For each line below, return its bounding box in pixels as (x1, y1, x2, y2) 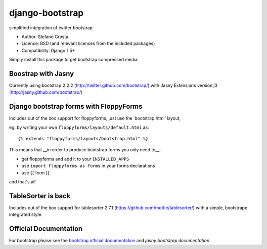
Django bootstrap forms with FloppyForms (9, 102, 143, 111)
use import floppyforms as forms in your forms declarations (21, 163, 155, 169)
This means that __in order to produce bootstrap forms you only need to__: (9, 147, 161, 153)
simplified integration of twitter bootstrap (9, 25, 93, 31)
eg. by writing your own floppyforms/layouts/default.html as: (9, 124, 149, 130)
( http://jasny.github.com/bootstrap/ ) (9, 89, 83, 95)
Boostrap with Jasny (9, 69, 74, 78)
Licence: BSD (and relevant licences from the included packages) (21, 41, 155, 46)
